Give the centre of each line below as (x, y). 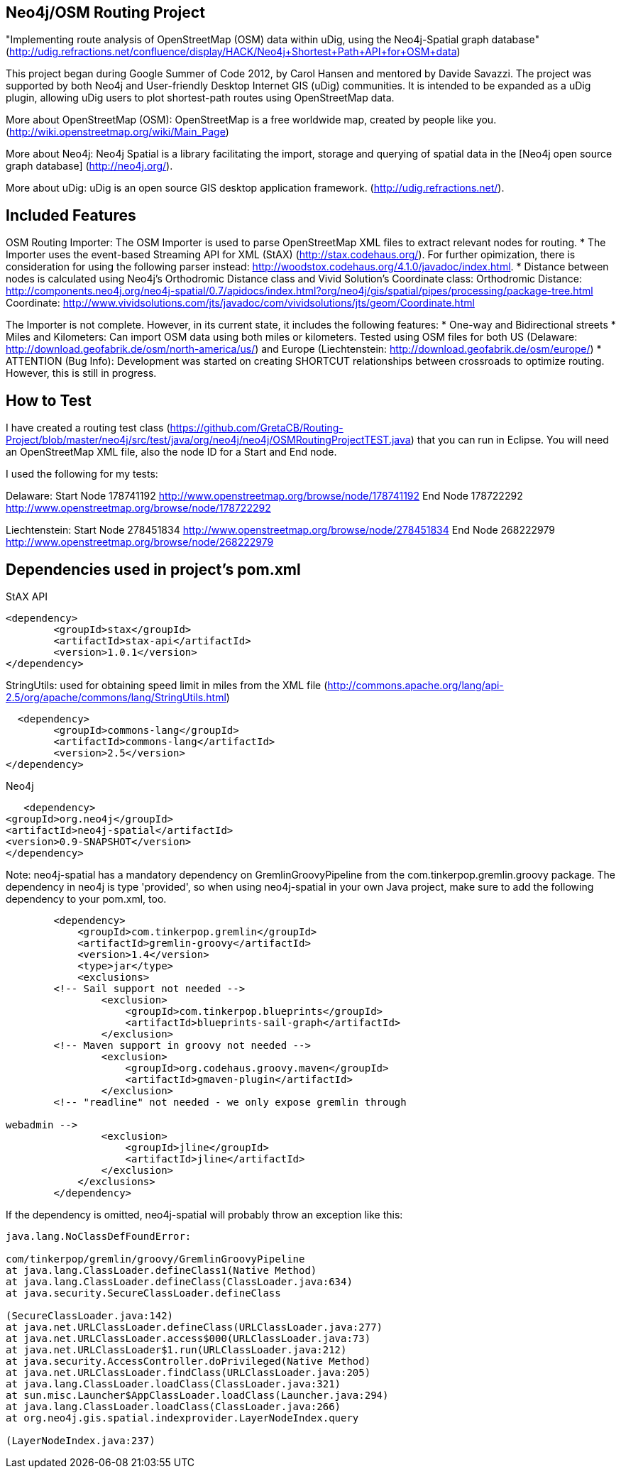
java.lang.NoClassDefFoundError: (99, 1236)
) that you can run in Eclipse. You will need (510, 440)
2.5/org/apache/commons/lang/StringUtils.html (116, 697)
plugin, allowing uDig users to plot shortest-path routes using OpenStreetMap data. (200, 98)
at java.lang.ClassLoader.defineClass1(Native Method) (161, 1270)
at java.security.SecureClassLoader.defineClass (143, 1293)
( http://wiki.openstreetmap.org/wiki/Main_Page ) (117, 132)
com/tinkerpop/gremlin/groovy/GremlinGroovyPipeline (155, 1259)
